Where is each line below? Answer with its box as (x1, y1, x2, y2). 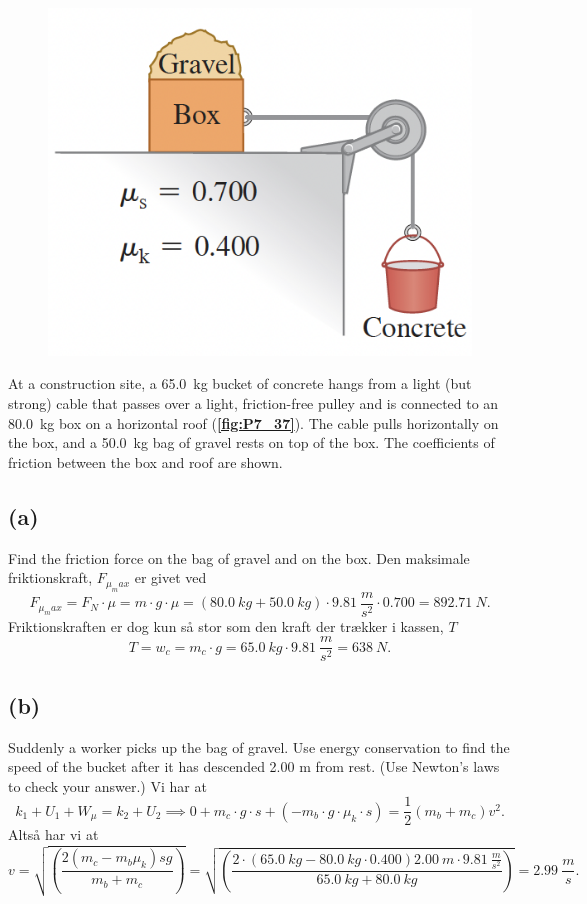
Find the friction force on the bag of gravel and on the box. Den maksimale (8, 547, 470, 568)
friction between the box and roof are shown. (8, 451, 283, 472)
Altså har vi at (8, 824, 99, 845)
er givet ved (134, 567, 207, 588)
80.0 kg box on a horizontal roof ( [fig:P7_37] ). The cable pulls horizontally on (8, 412, 499, 433)
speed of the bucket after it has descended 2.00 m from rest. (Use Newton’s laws (8, 756, 500, 777)
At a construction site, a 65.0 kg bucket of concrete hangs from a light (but (8, 373, 472, 394)
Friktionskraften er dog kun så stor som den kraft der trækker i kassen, (8, 615, 444, 636)
